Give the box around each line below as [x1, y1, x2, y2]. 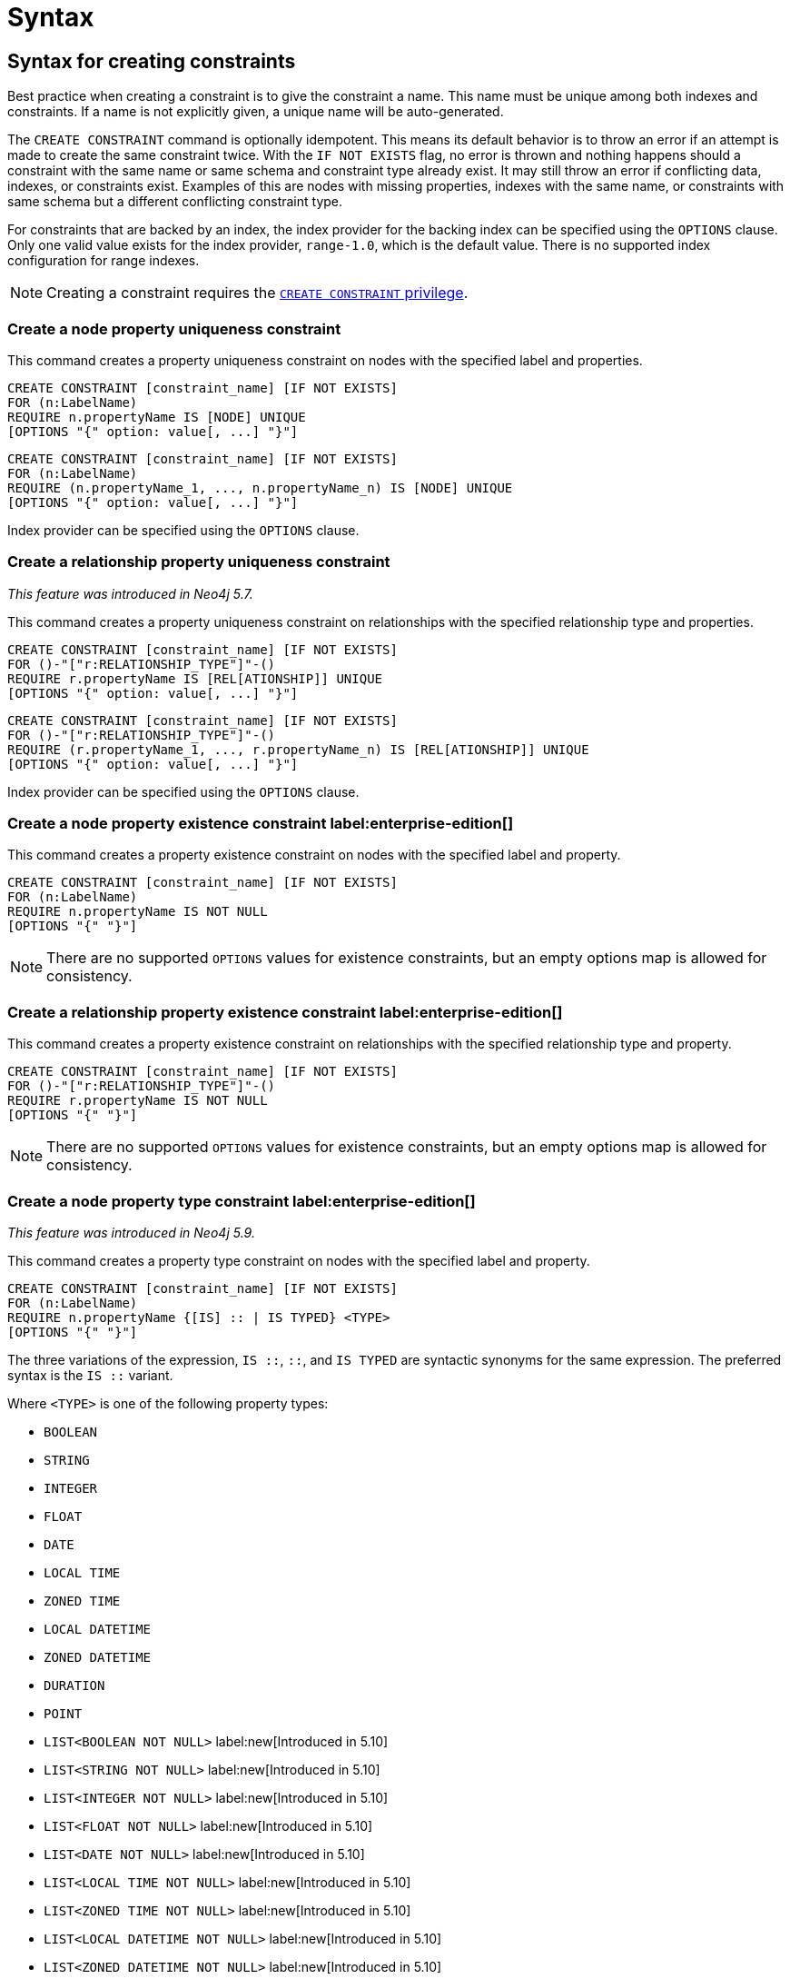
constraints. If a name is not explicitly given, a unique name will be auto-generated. [7, 104, 504, 120]
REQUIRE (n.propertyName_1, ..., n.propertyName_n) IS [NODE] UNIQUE [7, 480, 513, 495]
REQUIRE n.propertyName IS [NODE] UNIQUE [7, 409, 306, 424]
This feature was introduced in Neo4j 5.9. [7, 1224, 255, 1240]
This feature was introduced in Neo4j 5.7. [7, 585, 253, 602]
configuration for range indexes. [7, 253, 200, 269]
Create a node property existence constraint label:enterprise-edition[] [7, 814, 514, 833]
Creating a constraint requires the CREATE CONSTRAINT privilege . [46, 283, 469, 303]
